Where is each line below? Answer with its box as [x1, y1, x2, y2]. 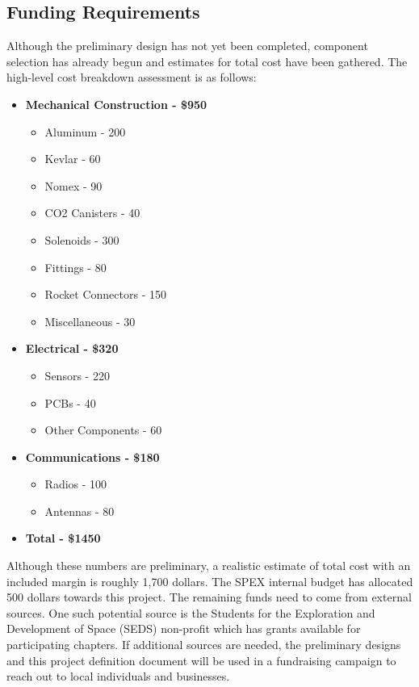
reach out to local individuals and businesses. [6, 668, 230, 685]
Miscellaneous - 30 [44, 312, 136, 329]
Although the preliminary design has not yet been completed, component [6, 37, 368, 54]
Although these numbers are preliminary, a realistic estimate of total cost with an [6, 557, 411, 574]
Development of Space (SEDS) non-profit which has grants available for [6, 620, 361, 637]
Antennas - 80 [44, 502, 115, 519]
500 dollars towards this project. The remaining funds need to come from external [6, 589, 412, 605]
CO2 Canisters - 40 [44, 204, 140, 221]
